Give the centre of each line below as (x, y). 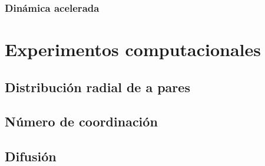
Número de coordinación (81, 121)
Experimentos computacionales (133, 49)
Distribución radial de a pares (97, 87)
